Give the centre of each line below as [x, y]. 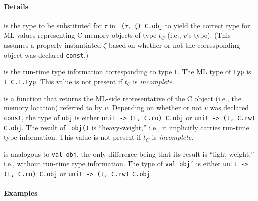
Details [16, 6]
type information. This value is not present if [73, 137]
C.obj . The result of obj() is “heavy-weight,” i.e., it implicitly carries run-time [127, 127]
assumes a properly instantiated [53, 45]
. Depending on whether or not [155, 108]
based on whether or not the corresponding [174, 45]
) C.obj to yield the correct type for [194, 25]
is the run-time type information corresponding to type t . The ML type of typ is [128, 71]
